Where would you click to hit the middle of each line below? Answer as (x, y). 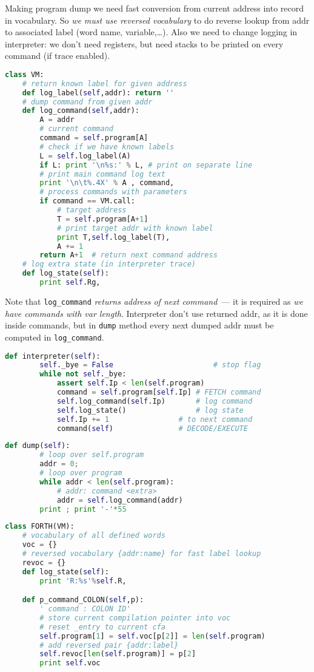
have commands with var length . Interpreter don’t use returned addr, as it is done (156, 313)
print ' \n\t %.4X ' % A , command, (107, 183)
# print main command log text (102, 174)
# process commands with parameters (113, 192)
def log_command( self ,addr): (81, 111)
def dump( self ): (38, 446)
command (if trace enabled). (58, 56)
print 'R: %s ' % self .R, (83, 581)
